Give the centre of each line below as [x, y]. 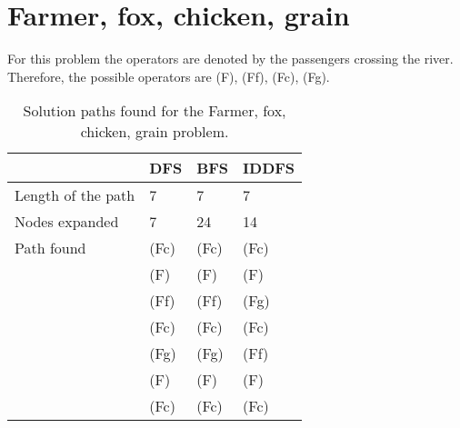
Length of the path [75, 195]
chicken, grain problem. [155, 132]
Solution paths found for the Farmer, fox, [155, 111]
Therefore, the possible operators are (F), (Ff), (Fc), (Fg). [169, 76]
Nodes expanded [67, 222]
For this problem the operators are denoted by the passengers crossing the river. [230, 59]
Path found [50, 248]
